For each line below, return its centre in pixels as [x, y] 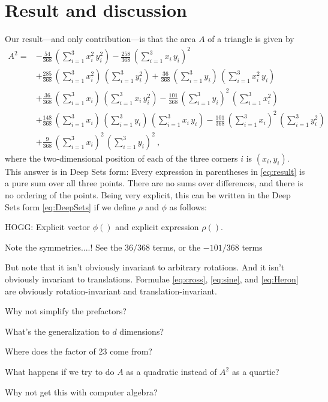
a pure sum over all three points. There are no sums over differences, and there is [154, 183]
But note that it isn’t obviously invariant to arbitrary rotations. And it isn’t [145, 267]
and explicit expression [157, 227]
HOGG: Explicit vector [48, 227]
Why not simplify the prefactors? [66, 311]
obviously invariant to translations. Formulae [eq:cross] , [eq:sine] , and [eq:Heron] [152, 279]
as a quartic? [255, 371]
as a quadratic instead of [171, 371]
